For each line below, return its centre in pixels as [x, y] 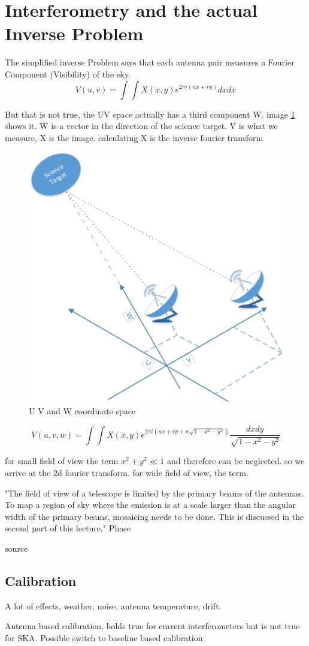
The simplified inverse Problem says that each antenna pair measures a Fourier [150, 62]
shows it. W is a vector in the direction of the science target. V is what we [141, 126]
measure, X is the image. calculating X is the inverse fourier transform [134, 137]
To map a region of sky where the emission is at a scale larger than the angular [150, 505]
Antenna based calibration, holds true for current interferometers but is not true [152, 626]
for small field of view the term [62, 461]
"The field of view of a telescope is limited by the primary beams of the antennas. [154, 493]
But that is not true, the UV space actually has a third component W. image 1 [150, 114]
